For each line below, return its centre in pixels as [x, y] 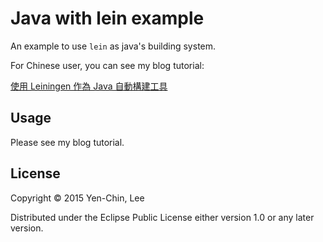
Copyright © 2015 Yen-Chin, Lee [77, 198]
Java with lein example [107, 18]
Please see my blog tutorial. [67, 142]
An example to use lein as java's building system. [113, 46]
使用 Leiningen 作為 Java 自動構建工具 [89, 86]
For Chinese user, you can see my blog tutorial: [107, 65]
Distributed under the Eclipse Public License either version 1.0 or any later [162, 217]
